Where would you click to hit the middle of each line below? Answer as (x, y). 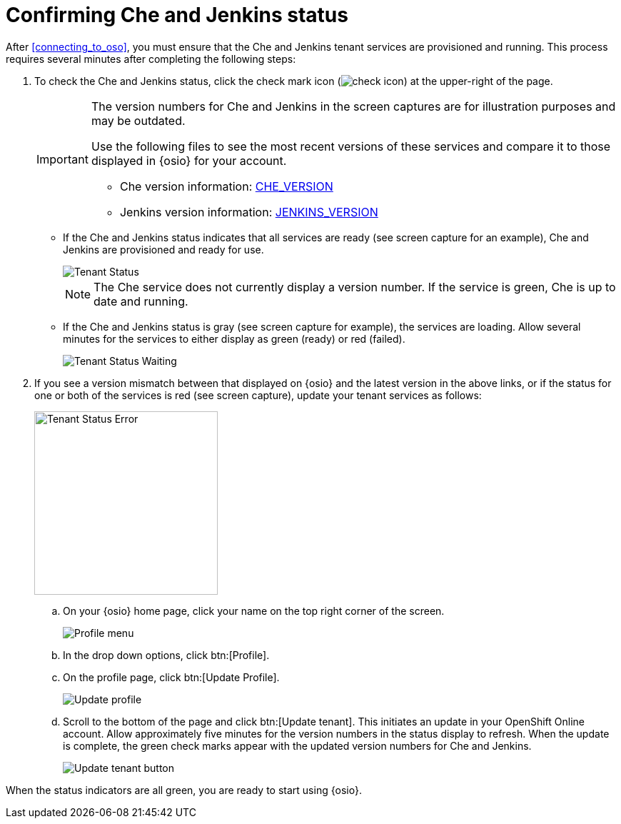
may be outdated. (138, 120)
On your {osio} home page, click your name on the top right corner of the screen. (254, 611)
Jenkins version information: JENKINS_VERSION (249, 212)
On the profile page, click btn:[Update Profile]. (171, 677)
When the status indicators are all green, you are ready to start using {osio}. (184, 790)
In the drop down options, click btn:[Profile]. (166, 655)
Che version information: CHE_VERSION (226, 186)
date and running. (141, 301)
